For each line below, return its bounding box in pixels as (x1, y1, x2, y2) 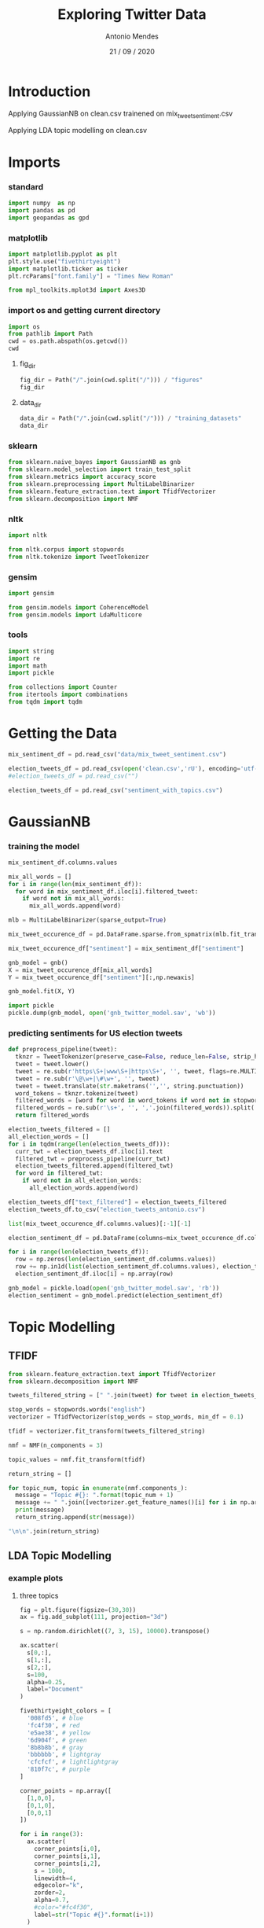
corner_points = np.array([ (19, 1786, 112, 1794)
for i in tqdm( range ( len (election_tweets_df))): (8, 1140, 170, 1148)
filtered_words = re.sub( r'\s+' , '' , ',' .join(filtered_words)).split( (15, 1104, 255, 1112)
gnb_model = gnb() (8, 958, 68, 966)
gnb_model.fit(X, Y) (8, 988, 76, 995)
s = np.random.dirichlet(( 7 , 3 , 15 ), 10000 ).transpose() (19, 1628, 211, 1635)
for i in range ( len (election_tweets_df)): (8, 1248, 149, 1256)
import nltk (8, 532, 47, 539)
